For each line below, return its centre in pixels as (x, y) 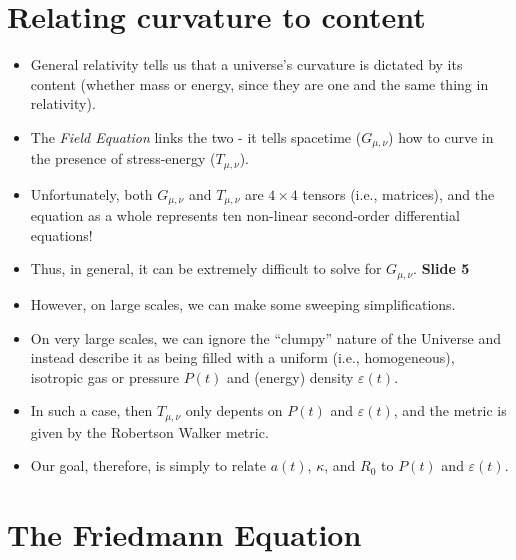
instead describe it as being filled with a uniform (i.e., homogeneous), (242, 357)
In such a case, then (91, 410)
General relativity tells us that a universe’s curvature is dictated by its (246, 64)
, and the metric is (450, 410)
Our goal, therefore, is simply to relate (148, 465)
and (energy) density (290, 376)
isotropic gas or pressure (105, 376)
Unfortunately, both (91, 193)
